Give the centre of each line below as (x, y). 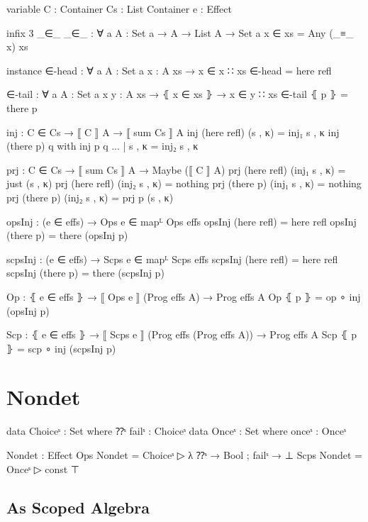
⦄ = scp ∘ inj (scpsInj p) (61, 348)
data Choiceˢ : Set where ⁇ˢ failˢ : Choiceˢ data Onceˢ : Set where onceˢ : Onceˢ (176, 431)
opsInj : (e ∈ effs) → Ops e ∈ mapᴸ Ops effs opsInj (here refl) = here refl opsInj (182, 221)
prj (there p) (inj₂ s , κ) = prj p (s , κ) (90, 197)
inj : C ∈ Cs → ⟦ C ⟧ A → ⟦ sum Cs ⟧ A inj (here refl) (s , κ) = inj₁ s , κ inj (173, 132)
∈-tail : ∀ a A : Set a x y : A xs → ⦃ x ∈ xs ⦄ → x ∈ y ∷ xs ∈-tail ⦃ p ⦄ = (177, 94)
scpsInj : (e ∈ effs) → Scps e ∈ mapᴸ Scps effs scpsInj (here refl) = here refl (172, 259)
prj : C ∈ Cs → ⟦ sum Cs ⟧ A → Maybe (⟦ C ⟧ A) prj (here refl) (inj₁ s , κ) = (176, 169)
